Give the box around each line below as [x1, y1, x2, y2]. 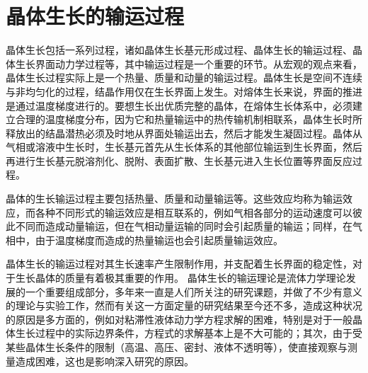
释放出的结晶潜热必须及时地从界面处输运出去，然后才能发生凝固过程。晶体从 [6, 125, 362, 140]
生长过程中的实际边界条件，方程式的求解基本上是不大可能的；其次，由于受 [15, 326, 362, 340]
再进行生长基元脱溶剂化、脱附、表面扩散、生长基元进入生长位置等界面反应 [6, 153, 352, 168]
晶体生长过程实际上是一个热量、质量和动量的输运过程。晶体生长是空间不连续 [6, 70, 362, 85]
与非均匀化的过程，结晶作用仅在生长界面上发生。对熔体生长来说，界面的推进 [6, 84, 362, 98]
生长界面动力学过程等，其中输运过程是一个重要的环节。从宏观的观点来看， [15, 56, 362, 71]
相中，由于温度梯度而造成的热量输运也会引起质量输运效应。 [6, 232, 283, 247]
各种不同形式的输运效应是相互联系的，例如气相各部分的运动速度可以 [35, 205, 352, 219]
